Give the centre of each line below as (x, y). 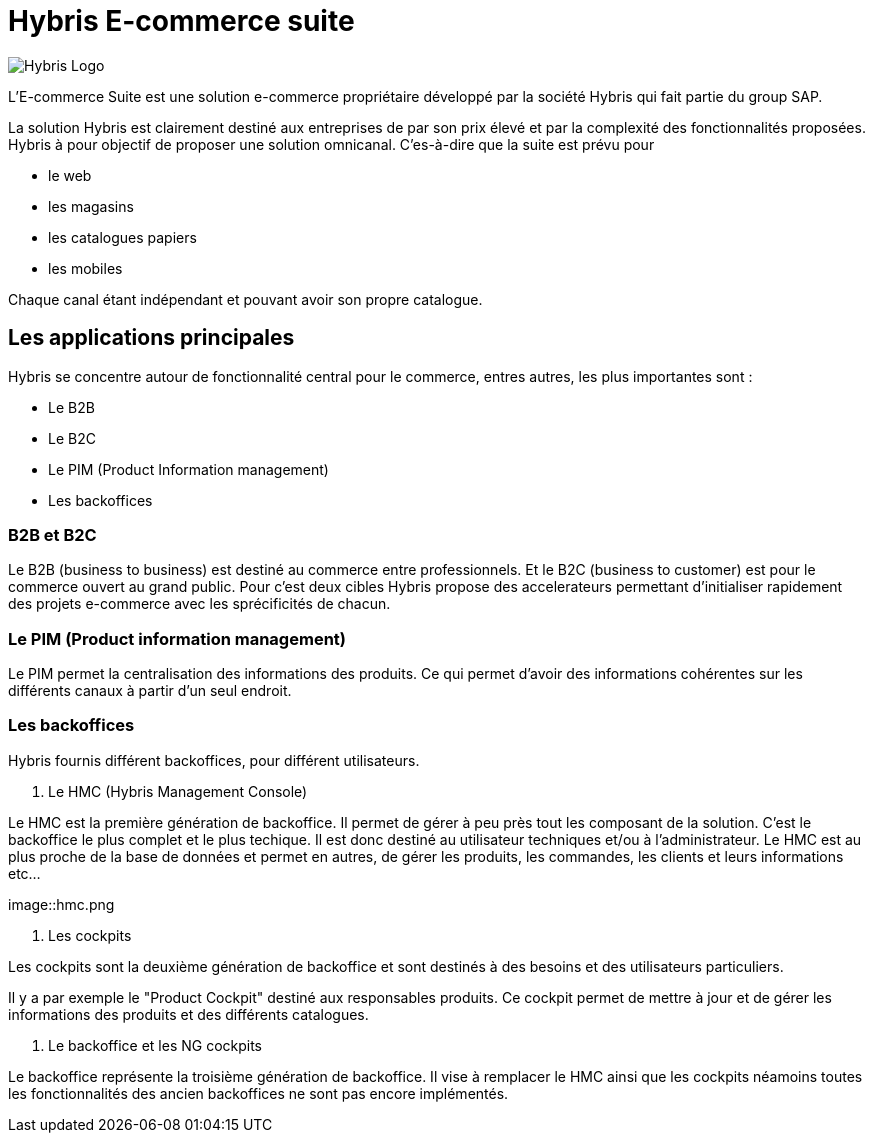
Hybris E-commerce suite (181, 21)
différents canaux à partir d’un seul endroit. (150, 691)
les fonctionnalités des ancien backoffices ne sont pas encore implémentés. (258, 1093)
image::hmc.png (61, 904)
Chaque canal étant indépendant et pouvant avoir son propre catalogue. (245, 299)
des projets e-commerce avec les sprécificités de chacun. (199, 604)
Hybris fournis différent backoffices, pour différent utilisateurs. (214, 760)
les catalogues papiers (122, 237)
